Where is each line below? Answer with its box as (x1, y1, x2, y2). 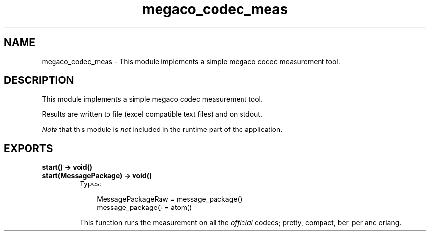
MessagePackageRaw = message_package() (97, 195, 242, 204)
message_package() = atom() (97, 203, 192, 212)
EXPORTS (4, 142, 53, 155)
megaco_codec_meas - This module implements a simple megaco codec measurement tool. (42, 57, 340, 66)
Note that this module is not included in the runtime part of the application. (42, 125, 283, 134)
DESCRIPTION (4, 74, 74, 87)
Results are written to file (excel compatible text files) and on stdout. (42, 110, 262, 119)
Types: (80, 180, 102, 188)
